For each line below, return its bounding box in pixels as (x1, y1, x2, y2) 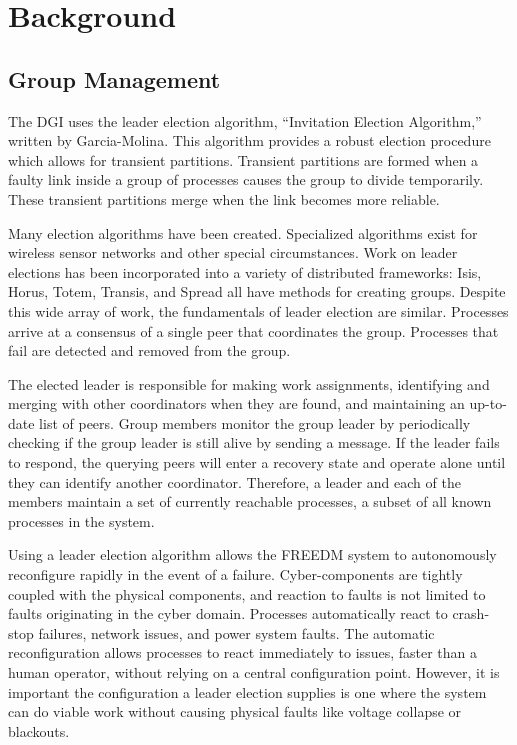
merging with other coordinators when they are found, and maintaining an (8, 393, 465, 414)
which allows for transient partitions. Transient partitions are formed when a (8, 149, 479, 170)
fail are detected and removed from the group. (8, 340, 291, 361)
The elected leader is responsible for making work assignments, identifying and (8, 373, 490, 394)
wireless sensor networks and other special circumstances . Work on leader (8, 242, 458, 263)
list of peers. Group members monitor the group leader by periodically (39, 412, 471, 433)
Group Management (8, 63, 221, 94)
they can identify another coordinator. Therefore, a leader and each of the (8, 471, 461, 492)
